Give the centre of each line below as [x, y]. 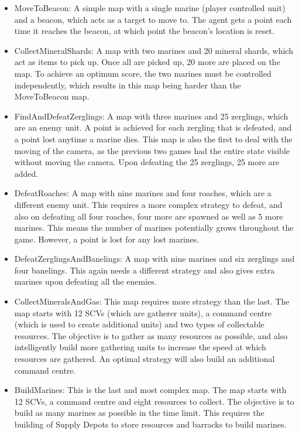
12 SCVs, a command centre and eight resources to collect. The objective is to [154, 401]
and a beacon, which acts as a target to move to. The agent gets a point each [153, 19]
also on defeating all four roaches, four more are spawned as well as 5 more [149, 216]
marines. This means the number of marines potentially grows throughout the [154, 228]
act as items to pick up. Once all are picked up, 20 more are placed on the [147, 62]
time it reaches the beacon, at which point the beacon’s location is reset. [144, 31]
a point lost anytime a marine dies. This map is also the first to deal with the [153, 139]
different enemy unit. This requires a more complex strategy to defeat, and [148, 204]
